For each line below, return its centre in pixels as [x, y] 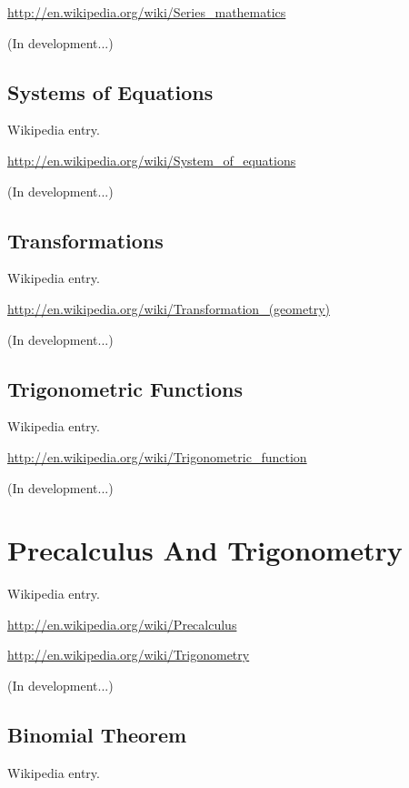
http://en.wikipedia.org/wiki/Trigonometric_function [157, 456]
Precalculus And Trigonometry [205, 550]
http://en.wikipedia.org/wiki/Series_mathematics [147, 12]
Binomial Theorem [97, 735]
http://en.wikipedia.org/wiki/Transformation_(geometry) [169, 308]
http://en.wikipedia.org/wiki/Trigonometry [129, 655]
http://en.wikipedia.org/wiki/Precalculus [122, 624]
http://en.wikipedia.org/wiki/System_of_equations [152, 160]
